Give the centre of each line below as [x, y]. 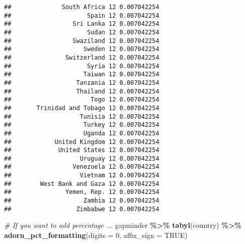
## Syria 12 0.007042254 [82, 66]
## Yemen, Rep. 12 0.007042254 [82, 192]
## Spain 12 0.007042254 [82, 15]
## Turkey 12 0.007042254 [82, 125]
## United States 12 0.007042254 [82, 150]
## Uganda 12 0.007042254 [82, 133]
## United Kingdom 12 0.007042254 [82, 142]
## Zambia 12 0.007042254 [82, 201]
